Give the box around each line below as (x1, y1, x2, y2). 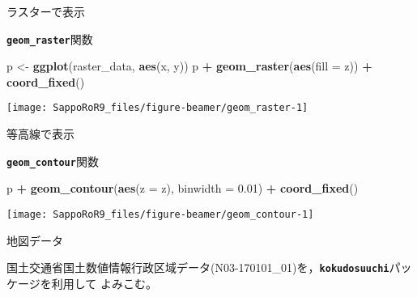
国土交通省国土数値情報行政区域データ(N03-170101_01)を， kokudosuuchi (6, 259, 389, 276)
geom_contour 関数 (6, 152, 99, 169)
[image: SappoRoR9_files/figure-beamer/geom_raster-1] (6, 102, 308, 114)
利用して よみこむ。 (51, 274, 157, 291)
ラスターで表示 (6, 3, 85, 19)
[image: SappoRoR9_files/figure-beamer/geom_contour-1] (6, 208, 314, 220)
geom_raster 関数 (6, 30, 93, 47)
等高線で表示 (6, 125, 74, 142)
